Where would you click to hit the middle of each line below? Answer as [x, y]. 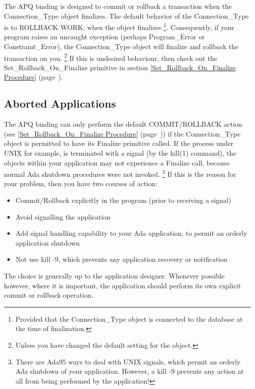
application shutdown [48, 242]
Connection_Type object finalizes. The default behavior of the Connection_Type [127, 15]
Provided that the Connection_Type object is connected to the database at [129, 319]
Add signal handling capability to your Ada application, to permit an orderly [131, 233]
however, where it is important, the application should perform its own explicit [123, 285]
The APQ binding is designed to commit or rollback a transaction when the [118, 6]
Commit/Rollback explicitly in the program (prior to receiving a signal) [123, 200]
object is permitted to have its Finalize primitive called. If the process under [119, 143]
